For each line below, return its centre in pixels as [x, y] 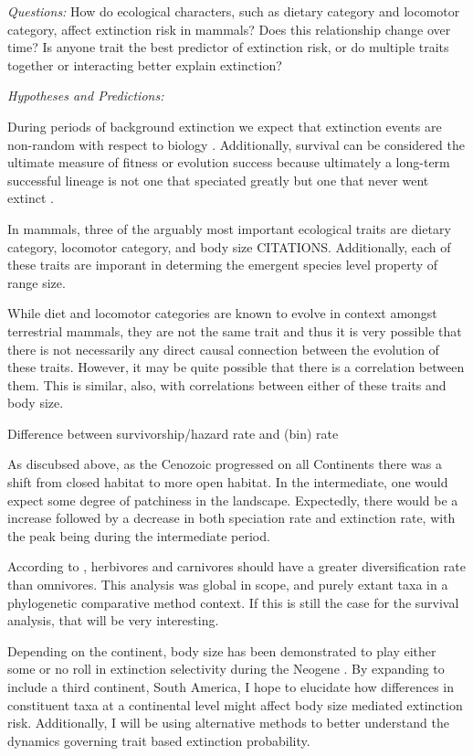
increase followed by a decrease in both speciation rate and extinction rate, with [231, 518]
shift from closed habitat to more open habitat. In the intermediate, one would [228, 482]
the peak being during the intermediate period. [139, 535]
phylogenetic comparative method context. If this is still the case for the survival [233, 602]
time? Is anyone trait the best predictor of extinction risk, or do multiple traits [228, 47]
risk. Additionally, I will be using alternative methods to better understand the [228, 723]
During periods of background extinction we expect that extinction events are [225, 126]
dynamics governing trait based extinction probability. [159, 740]
